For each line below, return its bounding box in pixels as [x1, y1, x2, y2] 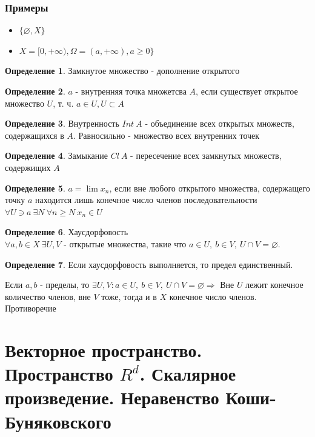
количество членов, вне [5, 290, 91, 302]
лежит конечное [245, 278, 303, 291]
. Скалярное [139, 361, 236, 386]
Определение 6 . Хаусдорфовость [5, 225, 128, 238]
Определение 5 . [5, 181, 65, 194]
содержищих [5, 161, 51, 173]
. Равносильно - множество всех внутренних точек [73, 128, 260, 141]
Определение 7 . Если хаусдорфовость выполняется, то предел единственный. [5, 258, 293, 270]
